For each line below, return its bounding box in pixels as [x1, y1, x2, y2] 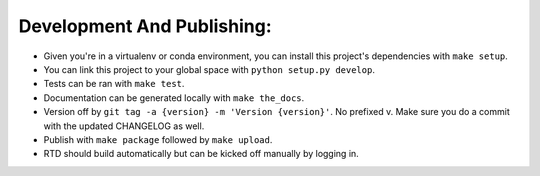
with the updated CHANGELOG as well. [43, 120, 205, 132]
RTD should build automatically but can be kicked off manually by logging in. [43, 148, 359, 160]
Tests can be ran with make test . [43, 78, 185, 90]
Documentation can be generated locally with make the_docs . [43, 91, 305, 104]
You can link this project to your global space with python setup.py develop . [43, 63, 375, 75]
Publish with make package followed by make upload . [43, 133, 273, 145]
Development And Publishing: [18, 15, 272, 37]
